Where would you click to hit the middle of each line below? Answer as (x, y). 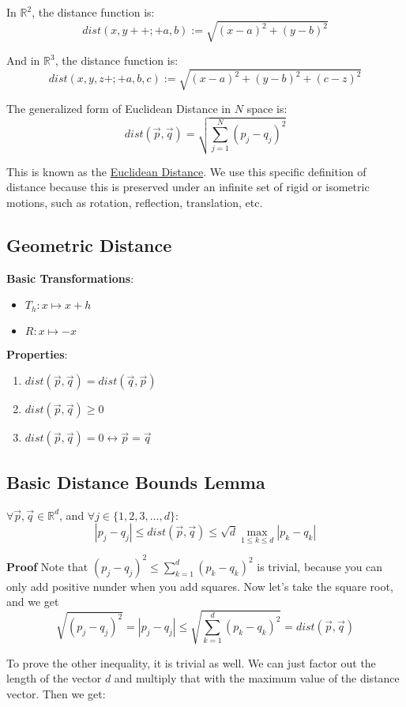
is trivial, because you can (320, 566)
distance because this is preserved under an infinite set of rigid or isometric (188, 187)
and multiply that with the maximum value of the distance (257, 678)
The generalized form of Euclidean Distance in (119, 109)
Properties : (37, 353)
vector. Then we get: (56, 693)
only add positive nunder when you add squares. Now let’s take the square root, (200, 586)
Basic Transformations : (70, 278)
